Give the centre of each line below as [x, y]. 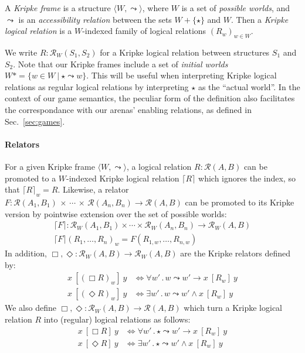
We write [21, 52]
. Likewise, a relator [93, 189]
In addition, [26, 253]
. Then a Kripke [260, 19]
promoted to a [30, 178]
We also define [30, 308]
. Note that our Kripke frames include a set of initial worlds [121, 64]
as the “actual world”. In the [249, 86]
